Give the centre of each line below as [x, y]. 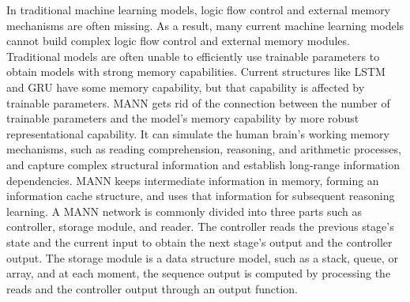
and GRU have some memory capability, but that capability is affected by [186, 87]
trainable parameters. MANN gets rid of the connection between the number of [198, 102]
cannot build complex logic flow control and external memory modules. [178, 41]
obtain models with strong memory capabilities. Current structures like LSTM [196, 72]
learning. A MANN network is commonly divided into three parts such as [184, 211]
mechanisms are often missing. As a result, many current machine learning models [205, 25]
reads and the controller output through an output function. [152, 288]
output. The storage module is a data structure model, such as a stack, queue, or [203, 257]
